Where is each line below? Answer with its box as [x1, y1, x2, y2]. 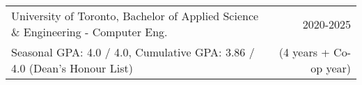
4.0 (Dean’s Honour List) [11, 60, 133, 76]
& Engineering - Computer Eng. [11, 24, 168, 40]
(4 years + [278, 44, 330, 60]
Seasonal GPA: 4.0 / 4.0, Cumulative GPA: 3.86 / [11, 44, 255, 60]
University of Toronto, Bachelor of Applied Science [11, 8, 259, 24]
